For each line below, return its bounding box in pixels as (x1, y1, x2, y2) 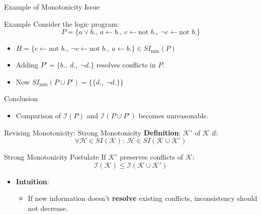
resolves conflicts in (96, 59, 156, 70)
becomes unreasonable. (138, 110, 209, 120)
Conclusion (4, 93, 38, 104)
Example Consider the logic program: (4, 18, 119, 29)
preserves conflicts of (120, 152, 184, 162)
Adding (16, 59, 39, 70)
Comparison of (16, 110, 61, 120)
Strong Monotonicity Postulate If (4, 152, 106, 162)
